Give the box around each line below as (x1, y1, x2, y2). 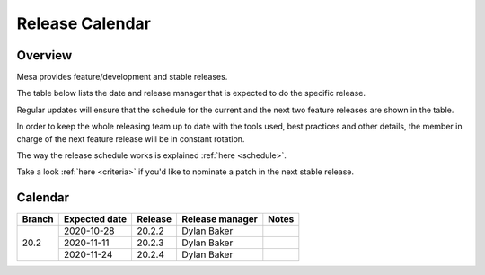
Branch (22, 213, 54, 226)
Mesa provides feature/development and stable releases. (16, 72, 228, 83)
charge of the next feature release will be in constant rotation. (16, 133, 245, 144)
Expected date (63, 213, 128, 226)
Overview (16, 48, 73, 63)
